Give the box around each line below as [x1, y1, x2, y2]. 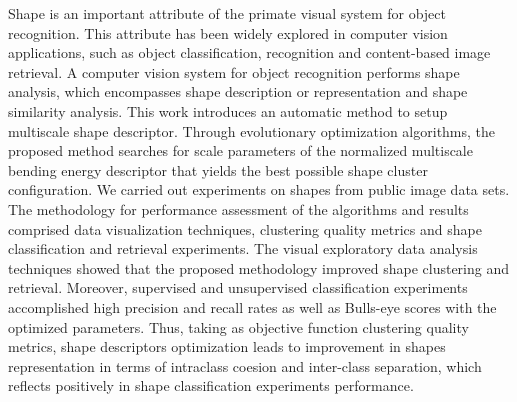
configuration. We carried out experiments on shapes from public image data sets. [8, 179, 510, 200]
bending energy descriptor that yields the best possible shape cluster [8, 159, 428, 180]
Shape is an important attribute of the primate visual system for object [8, 3, 446, 23]
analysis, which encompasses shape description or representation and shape [8, 81, 468, 102]
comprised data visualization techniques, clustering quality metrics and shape [8, 218, 482, 239]
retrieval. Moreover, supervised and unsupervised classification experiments [8, 277, 468, 298]
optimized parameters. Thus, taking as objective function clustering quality [8, 316, 469, 337]
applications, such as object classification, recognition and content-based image [8, 42, 491, 63]
